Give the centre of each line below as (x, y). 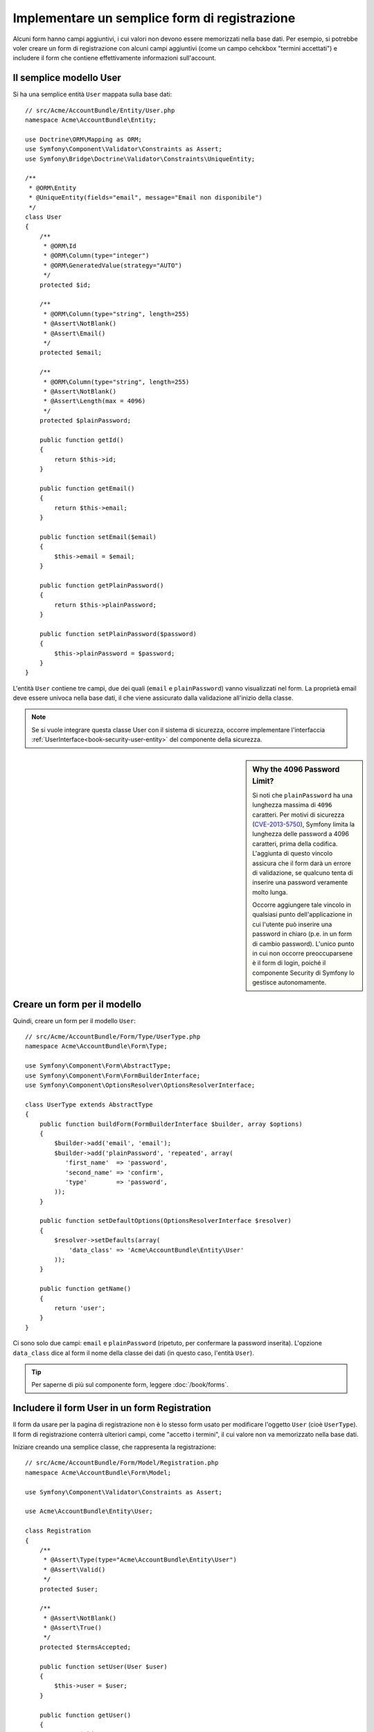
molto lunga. (270, 892)
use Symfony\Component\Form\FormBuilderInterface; (113, 1075)
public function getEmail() (87, 488)
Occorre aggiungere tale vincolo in (302, 905)
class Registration (58, 1531)
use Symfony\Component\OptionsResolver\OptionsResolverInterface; (140, 1085)
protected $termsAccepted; (85, 1647)
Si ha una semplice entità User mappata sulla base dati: (92, 94)
